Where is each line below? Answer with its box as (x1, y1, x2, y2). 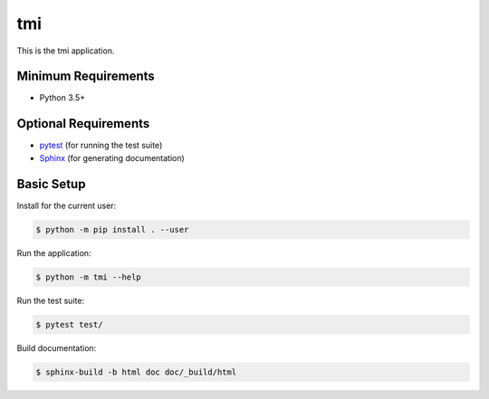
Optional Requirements (16, 116, 150, 131)
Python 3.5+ (39, 92, 86, 103)
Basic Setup (16, 176, 86, 192)
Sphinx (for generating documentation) (39, 152, 185, 163)
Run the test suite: (16, 295, 85, 306)
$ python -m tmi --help (35, 271, 142, 282)
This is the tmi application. (16, 45, 115, 56)
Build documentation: (16, 342, 97, 353)
